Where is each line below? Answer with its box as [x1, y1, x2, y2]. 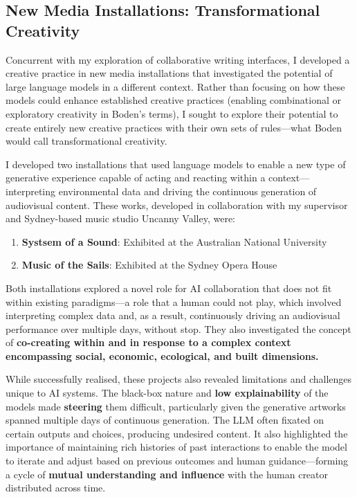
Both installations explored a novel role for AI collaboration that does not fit [6, 280, 332, 295]
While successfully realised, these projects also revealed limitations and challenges [6, 372, 352, 386]
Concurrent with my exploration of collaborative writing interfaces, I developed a [6, 52, 350, 66]
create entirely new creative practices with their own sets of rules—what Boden [6, 120, 342, 134]
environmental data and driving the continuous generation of [58, 183, 317, 198]
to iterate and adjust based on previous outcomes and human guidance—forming [6, 453, 349, 468]
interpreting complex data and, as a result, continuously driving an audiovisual [6, 308, 340, 323]
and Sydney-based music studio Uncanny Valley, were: [6, 211, 236, 226]
